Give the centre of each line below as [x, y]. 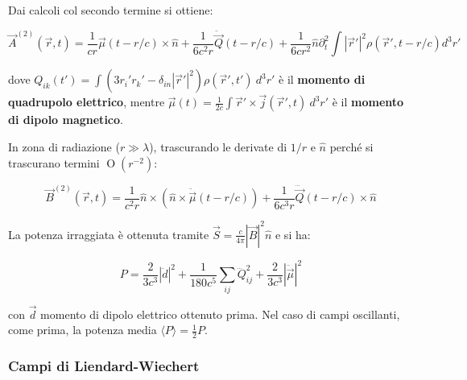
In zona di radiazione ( [64, 147]
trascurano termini [54, 162]
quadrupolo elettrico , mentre [87, 102]
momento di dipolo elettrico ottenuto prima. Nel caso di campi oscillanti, [220, 314]
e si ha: [293, 234]
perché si [351, 147]
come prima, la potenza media [83, 330]
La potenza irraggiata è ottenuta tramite [109, 234]
